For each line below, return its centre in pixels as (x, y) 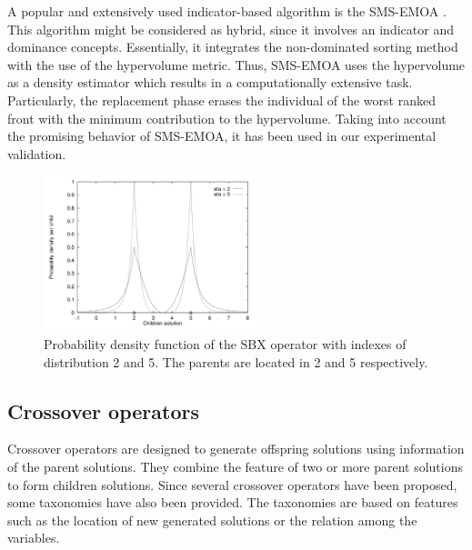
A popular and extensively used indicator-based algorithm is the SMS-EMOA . (227, 11)
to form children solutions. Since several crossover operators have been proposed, (232, 484)
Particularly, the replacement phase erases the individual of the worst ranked (221, 100)
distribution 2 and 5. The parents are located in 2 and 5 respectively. (236, 361)
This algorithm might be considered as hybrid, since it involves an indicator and (231, 29)
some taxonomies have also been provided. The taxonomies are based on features (233, 502)
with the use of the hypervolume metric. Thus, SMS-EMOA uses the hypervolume (236, 64)
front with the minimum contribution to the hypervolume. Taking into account (227, 118)
